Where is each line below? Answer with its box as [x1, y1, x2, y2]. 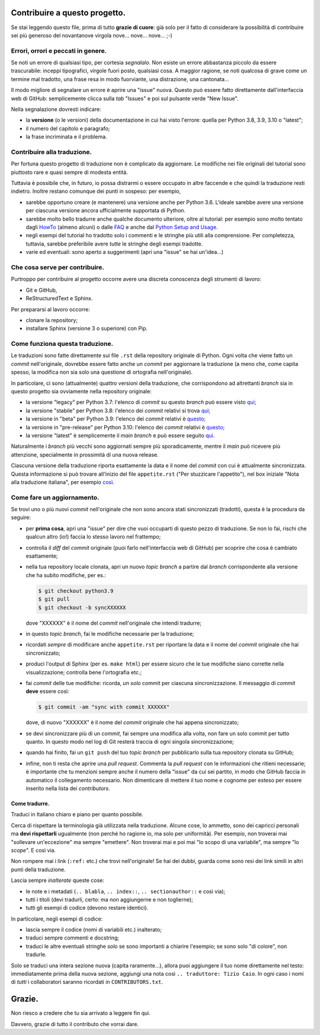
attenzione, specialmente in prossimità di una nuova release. [11, 451, 159, 458]
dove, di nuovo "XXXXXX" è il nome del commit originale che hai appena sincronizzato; [25, 719, 239, 726]
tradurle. [25, 951, 47, 958]
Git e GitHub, [25, 286, 57, 294]
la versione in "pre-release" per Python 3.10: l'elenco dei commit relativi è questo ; [25, 423, 225, 431]
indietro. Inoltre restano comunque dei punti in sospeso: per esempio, [11, 187, 181, 195]
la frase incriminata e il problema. [25, 133, 107, 141]
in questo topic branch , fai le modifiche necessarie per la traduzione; [25, 630, 194, 637]
